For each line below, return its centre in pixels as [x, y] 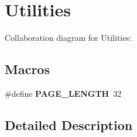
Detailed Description [69, 124]
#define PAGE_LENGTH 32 [63, 93]
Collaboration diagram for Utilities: [68, 38]
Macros [27, 69]
